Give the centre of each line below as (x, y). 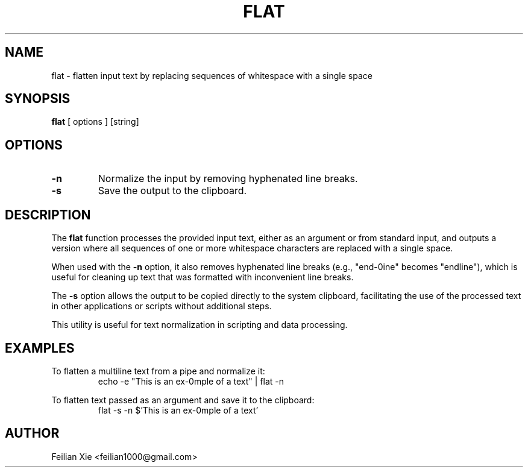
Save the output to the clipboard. (172, 191)
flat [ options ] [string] (95, 122)
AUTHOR (32, 433)
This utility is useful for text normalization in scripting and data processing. (200, 325)
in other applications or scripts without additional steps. (162, 306)
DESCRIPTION (48, 215)
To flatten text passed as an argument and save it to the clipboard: (183, 400)
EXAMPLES (40, 348)
